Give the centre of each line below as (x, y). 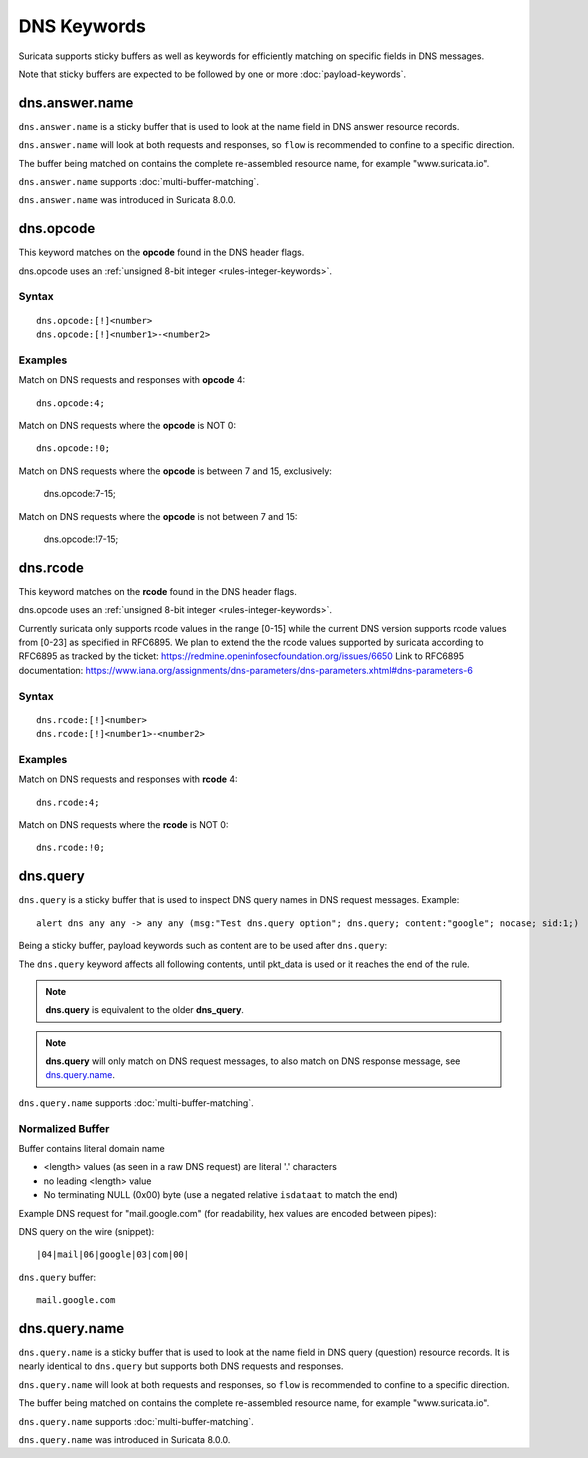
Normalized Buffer (64, 1128)
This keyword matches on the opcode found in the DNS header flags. (161, 252)
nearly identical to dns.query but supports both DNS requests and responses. (181, 1366)
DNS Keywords (82, 26)
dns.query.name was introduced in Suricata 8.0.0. (124, 1439)
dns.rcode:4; (68, 802)
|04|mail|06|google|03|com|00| (113, 1254)
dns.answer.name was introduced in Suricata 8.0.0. (127, 200)
